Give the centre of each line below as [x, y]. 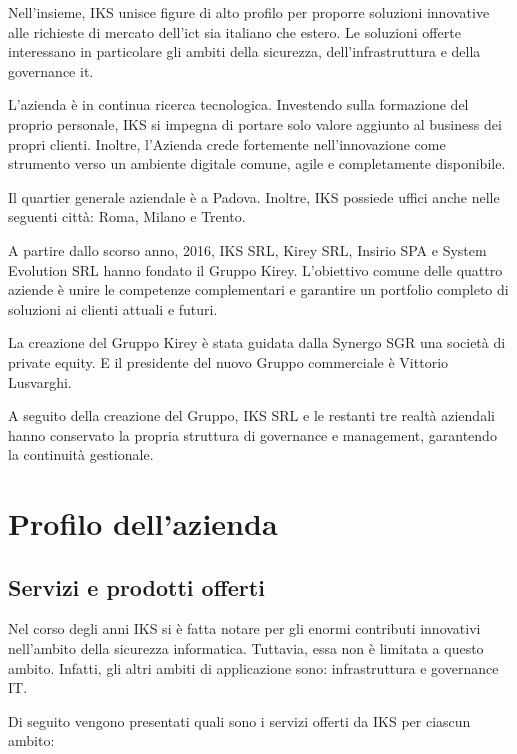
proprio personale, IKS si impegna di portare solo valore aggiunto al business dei [255, 123]
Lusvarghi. [40, 381]
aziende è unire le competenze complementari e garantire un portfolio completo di [258, 289]
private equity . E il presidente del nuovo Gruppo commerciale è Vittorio [228, 361]
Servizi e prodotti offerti [136, 586]
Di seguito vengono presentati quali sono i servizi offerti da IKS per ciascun [239, 720]
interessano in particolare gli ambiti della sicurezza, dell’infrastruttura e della [244, 51]
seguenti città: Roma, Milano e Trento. [127, 216]
